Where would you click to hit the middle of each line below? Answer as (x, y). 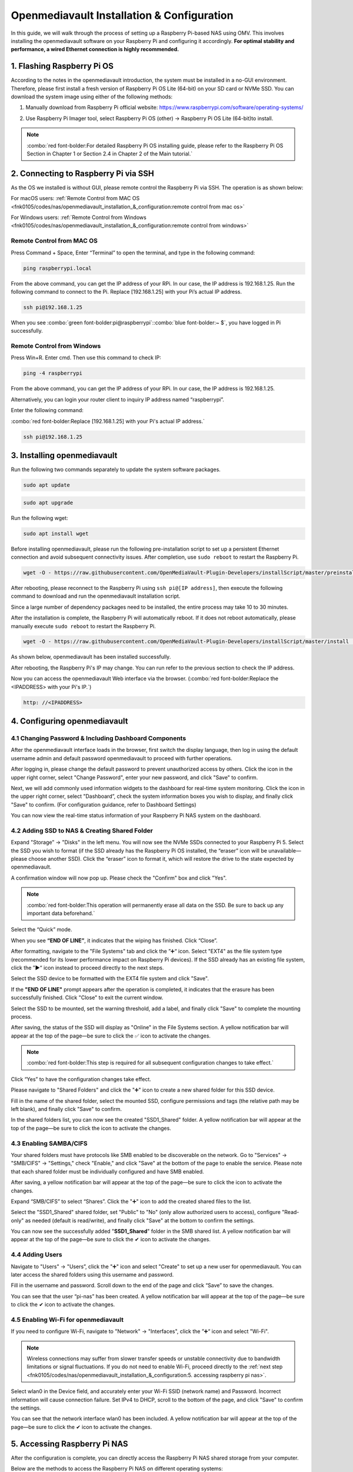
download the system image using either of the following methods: (92, 97)
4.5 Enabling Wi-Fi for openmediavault (67, 1320)
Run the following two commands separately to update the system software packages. (116, 470)
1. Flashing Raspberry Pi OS (62, 66)
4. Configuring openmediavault (70, 721)
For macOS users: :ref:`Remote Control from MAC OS (75, 198)
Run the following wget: (39, 518)
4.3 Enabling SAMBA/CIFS (49, 1143)
